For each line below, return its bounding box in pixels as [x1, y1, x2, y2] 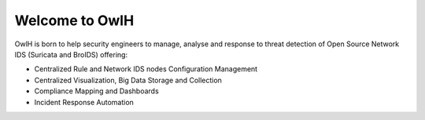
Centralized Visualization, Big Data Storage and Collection [34, 75, 222, 85]
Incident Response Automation [34, 97, 134, 107]
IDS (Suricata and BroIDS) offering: [14, 49, 128, 59]
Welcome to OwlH [14, 12, 135, 29]
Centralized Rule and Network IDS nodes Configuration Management [34, 64, 258, 74]
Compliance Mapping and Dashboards [34, 86, 159, 96]
